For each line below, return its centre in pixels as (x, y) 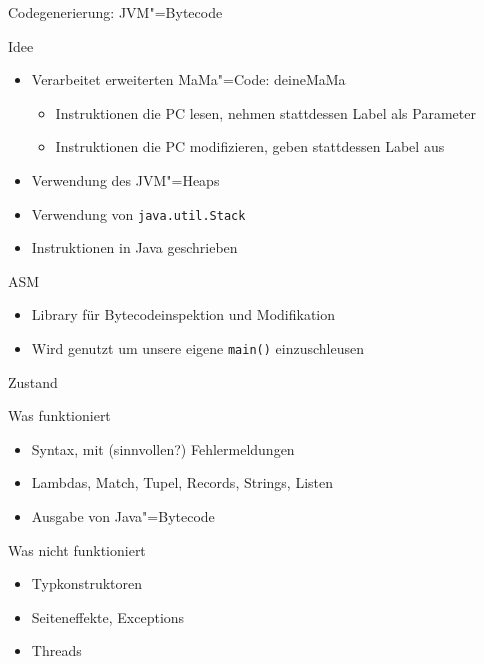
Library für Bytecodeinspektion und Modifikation (183, 314)
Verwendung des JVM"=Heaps (125, 179)
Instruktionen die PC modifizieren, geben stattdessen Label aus (250, 146)
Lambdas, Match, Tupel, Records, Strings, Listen (182, 482)
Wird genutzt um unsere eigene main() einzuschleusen (197, 348)
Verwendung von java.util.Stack (138, 213)
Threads (56, 650)
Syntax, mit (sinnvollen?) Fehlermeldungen (163, 448)
